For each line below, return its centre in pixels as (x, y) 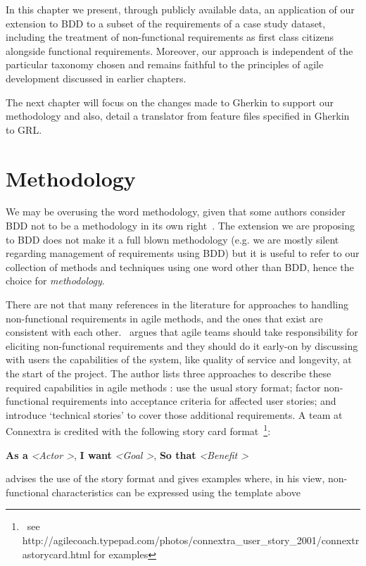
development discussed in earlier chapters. (96, 78)
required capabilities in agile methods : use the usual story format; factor (163, 387)
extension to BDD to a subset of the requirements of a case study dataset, (166, 23)
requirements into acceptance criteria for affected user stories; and (194, 401)
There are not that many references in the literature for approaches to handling (177, 304)
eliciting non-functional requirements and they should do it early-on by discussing (182, 345)
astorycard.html (56, 554)
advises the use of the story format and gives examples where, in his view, (165, 478)
